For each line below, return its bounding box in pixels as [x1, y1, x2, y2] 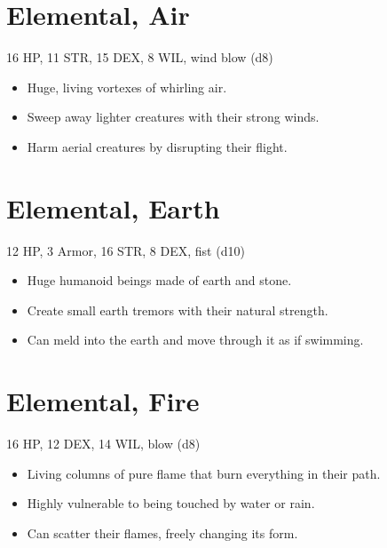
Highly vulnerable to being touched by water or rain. [27, 494, 315, 512]
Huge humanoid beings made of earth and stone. [27, 271, 292, 290]
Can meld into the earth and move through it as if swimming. [27, 330, 364, 349]
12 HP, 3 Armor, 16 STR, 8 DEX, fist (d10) [6, 241, 245, 259]
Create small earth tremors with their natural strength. [27, 300, 328, 319]
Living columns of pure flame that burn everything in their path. [27, 464, 381, 482]
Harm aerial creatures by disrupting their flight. [27, 137, 288, 155]
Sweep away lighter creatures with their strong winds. [27, 107, 320, 126]
